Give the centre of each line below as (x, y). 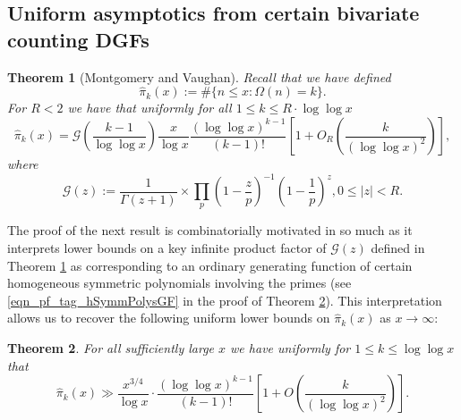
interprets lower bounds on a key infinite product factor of (167, 248)
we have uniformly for (290, 348)
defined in (398, 248)
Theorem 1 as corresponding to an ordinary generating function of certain (210, 265)
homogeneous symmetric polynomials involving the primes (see (179, 283)
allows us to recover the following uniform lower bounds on (169, 318)
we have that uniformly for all (149, 108)
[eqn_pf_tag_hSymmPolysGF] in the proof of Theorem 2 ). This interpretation (225, 300)
